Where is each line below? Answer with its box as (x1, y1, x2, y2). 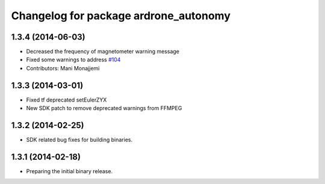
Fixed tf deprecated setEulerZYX (26, 96, 107, 103)
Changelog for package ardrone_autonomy (11, 9, 231, 22)
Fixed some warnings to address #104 (26, 56, 121, 63)
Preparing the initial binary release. (26, 167, 113, 174)
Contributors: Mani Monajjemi (26, 64, 100, 72)
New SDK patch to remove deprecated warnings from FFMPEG (26, 105, 182, 112)
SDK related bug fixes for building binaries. (26, 136, 133, 144)
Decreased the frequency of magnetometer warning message (26, 48, 180, 55)
